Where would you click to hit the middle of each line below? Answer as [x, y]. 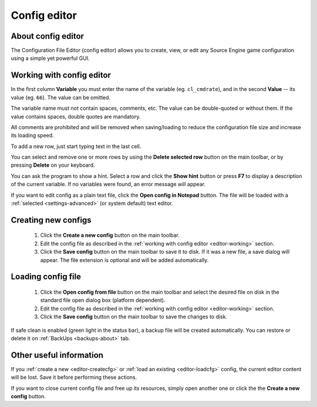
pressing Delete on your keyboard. [53, 165]
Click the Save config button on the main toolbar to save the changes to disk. [134, 317]
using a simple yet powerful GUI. [50, 58]
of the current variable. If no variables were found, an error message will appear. [108, 184]
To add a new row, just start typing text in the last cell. [76, 146]
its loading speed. [32, 136]
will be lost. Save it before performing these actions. [74, 377]
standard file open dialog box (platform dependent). [103, 300]
